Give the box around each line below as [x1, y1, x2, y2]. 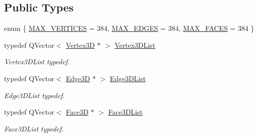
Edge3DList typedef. [4, 90, 65, 100]
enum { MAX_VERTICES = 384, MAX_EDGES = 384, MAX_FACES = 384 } [4, 23, 254, 33]
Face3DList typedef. [4, 123, 64, 134]
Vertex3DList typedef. [4, 56, 70, 67]
